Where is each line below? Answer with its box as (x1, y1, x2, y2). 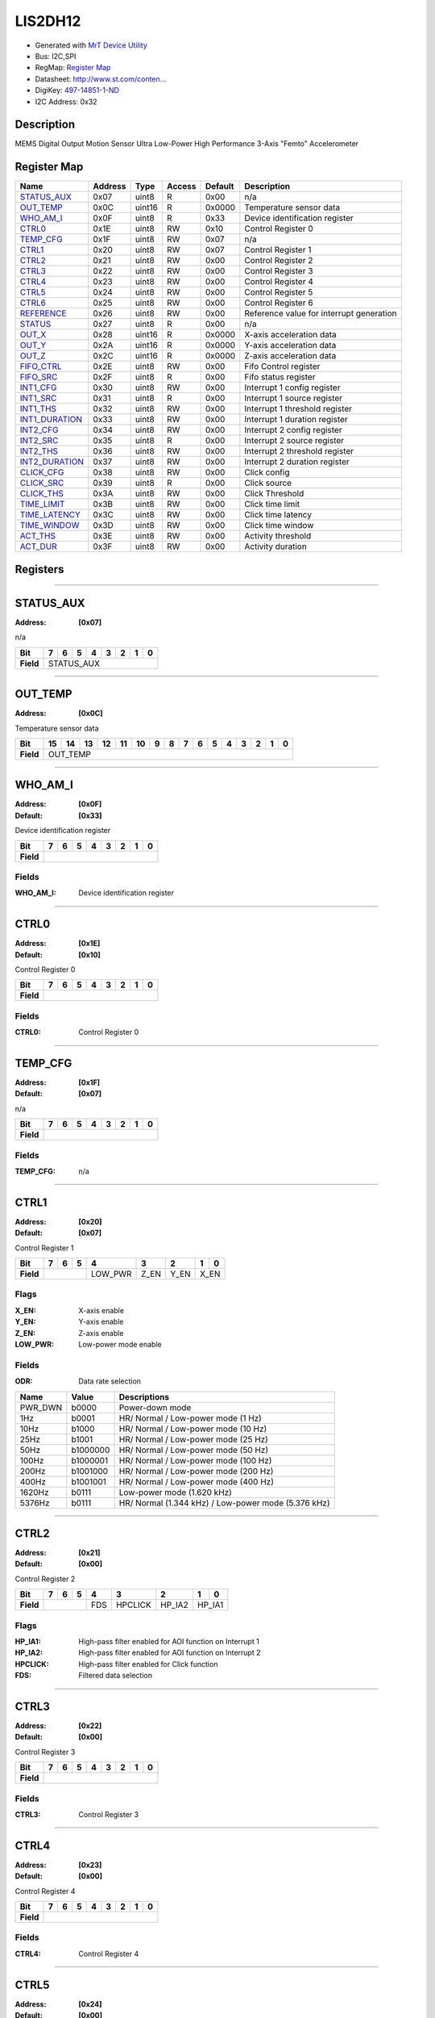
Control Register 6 (244, 297, 313, 308)
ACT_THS (19, 530, 56, 542)
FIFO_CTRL (19, 361, 62, 372)
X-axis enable (78, 1305, 125, 1315)
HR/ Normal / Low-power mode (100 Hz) (118, 1455, 272, 1466)
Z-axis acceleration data (244, 350, 337, 362)
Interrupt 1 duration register (244, 414, 348, 425)
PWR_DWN (19, 1401, 63, 1413)
